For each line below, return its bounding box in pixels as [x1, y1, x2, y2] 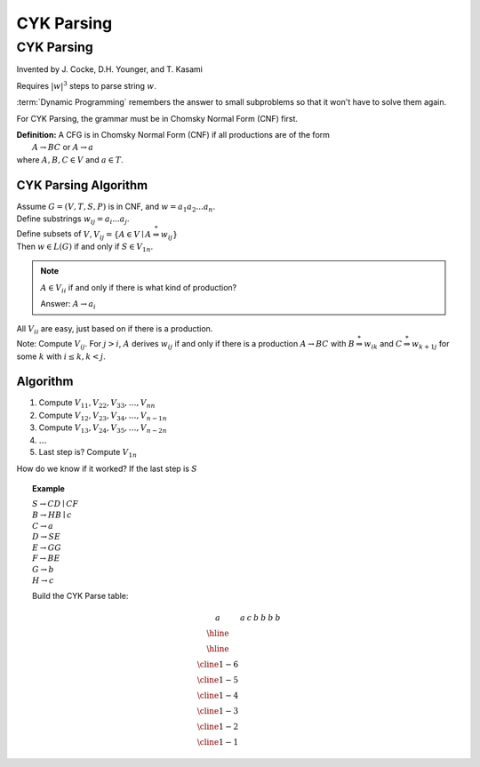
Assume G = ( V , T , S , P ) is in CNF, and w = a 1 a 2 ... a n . [16, 201, 216, 213]
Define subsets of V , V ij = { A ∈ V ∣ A [16, 228, 152, 242]
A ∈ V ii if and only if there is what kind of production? [40, 282, 237, 295]
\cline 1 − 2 [196, 722, 239, 732]
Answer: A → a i [40, 299, 97, 311]
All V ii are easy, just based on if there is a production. [16, 323, 213, 336]
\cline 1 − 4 [196, 691, 239, 701]
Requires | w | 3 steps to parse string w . [16, 80, 157, 91]
